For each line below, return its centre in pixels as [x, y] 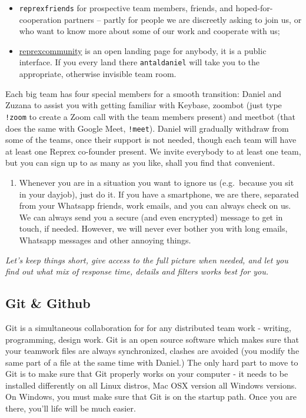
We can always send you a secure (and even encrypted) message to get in [151, 217]
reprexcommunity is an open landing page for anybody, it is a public [143, 50]
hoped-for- [254, 8]
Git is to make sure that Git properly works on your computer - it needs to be [147, 374]
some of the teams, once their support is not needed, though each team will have [151, 140]
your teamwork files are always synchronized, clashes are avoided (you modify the [152, 351]
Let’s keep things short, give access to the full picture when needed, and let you [147, 260]
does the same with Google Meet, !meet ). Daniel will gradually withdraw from [147, 128]
